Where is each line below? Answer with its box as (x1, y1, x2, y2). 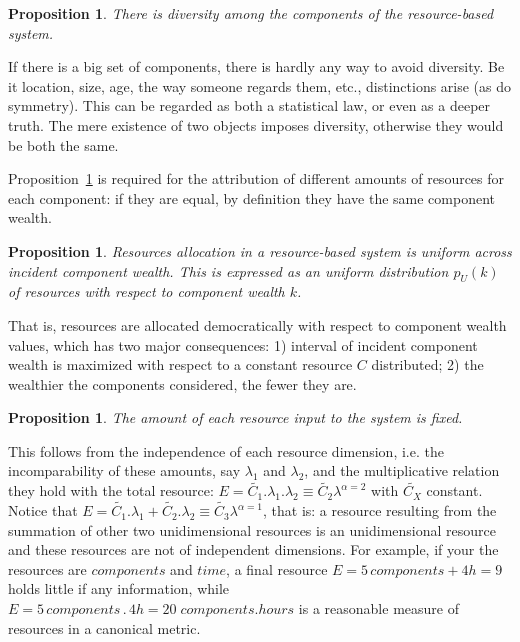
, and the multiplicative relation (304, 460, 500, 481)
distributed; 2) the (371, 354, 484, 375)
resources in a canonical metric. (8, 617, 201, 638)
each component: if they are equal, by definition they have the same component (8, 187, 495, 208)
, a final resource (226, 558, 328, 579)
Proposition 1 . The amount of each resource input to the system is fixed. (8, 407, 463, 428)
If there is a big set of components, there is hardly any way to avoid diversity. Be (8, 56, 505, 77)
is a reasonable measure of (298, 598, 459, 619)
